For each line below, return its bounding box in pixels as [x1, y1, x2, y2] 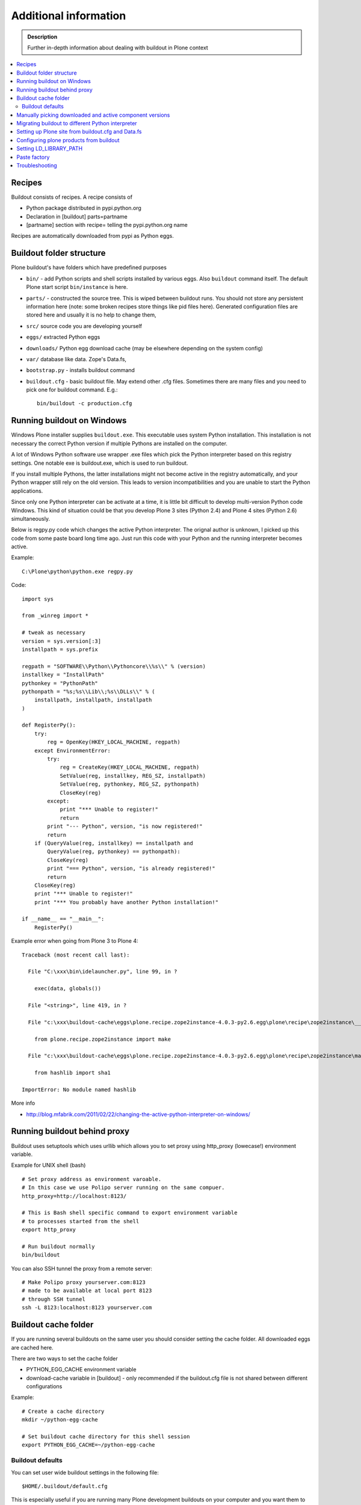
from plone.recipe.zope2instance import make [34, 1035, 171, 1043]
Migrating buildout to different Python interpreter [16, 120, 138, 127]
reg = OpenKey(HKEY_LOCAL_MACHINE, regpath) [47, 739, 180, 746]
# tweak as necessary [22, 629, 85, 636]
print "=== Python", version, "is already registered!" [47, 865, 216, 872]
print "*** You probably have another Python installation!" [34, 899, 219, 905]
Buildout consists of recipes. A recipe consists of [11, 193, 132, 200]
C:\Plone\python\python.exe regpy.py [22, 568, 134, 575]
